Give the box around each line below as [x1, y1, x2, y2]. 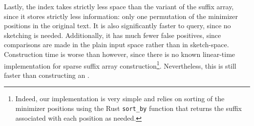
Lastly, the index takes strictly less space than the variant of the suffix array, [4, 1, 234, 11]
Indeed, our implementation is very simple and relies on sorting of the [15, 93, 225, 104]
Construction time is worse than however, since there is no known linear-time [4, 49, 235, 59]
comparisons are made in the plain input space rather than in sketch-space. [4, 39, 229, 50]
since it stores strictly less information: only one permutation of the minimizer [4, 11, 238, 21]
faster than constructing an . [4, 70, 89, 80]
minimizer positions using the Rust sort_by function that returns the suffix [15, 103, 242, 113]
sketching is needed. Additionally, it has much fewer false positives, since [4, 30, 221, 40]
